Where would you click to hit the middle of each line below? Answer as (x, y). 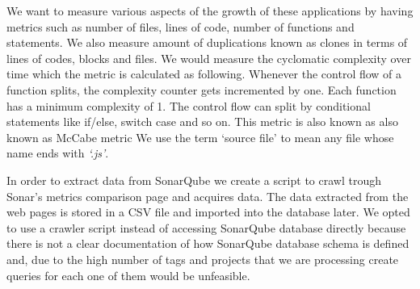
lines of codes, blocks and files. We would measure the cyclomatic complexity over (209, 58)
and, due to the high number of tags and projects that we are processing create (203, 259)
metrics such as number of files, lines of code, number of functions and (181, 26)
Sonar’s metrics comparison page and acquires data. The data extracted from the (208, 196)
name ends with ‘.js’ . (58, 153)
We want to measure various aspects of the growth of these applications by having (210, 10)
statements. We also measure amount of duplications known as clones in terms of (207, 42)
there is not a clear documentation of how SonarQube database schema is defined (208, 243)
